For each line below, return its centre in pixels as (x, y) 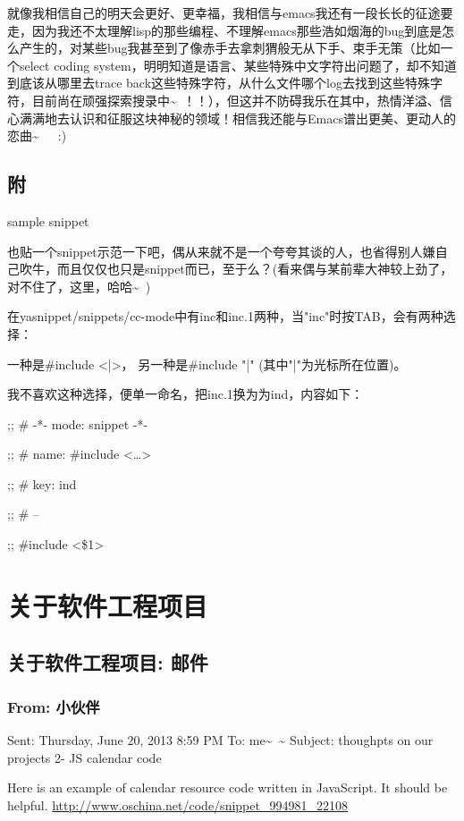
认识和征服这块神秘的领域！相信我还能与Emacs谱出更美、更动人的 (262, 118)
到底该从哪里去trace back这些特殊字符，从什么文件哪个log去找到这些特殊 (219, 83)
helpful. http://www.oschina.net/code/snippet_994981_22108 (177, 804)
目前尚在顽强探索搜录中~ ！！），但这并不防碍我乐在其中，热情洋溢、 (236, 100)
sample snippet (48, 220)
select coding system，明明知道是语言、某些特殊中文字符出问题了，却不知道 (238, 65)
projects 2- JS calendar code (84, 757)
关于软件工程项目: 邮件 (108, 662)
